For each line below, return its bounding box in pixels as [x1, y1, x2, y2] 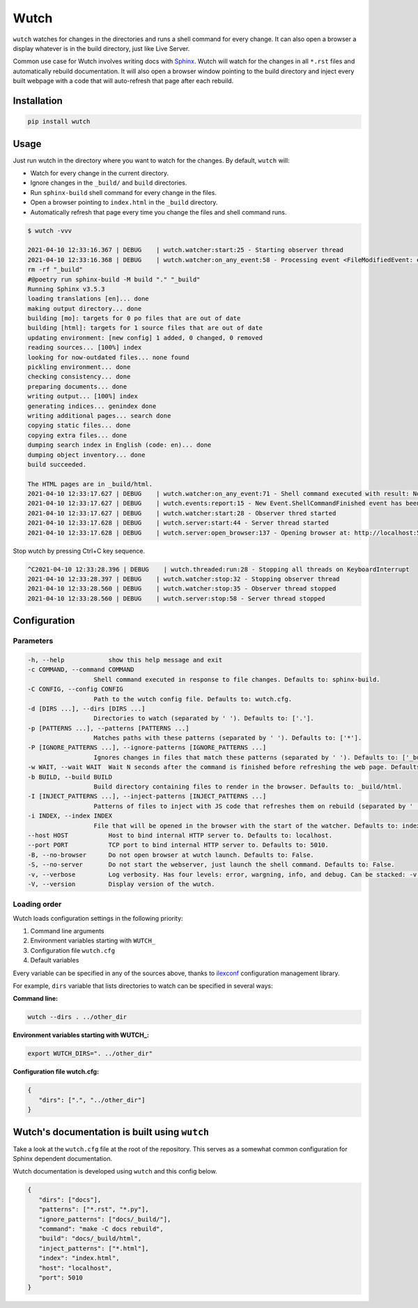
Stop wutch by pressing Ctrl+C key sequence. [13, 547, 146, 555]
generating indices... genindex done [27, 402, 157, 410]
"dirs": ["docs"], [38, 1195, 102, 1204]
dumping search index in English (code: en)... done [27, 441, 212, 449]
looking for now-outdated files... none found [27, 353, 189, 361]
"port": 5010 [38, 1273, 84, 1282]
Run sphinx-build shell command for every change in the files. [30, 188, 217, 196]
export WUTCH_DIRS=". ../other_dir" [27, 1050, 153, 1058]
